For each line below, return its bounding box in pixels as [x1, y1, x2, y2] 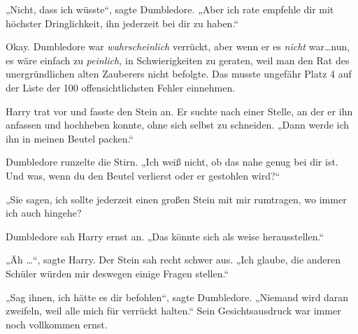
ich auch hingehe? [6, 205, 82, 220]
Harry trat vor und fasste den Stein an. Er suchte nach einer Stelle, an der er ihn [6, 103, 353, 118]
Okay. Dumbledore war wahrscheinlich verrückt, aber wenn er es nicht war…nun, [6, 39, 350, 54]
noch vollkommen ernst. [6, 317, 108, 331]
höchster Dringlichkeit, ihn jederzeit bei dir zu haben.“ [6, 15, 238, 30]
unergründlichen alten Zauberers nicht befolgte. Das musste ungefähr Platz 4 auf [6, 66, 352, 81]
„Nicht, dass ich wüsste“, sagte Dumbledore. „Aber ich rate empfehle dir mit [6, 2, 334, 16]
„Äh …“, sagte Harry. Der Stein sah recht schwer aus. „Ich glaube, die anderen [6, 252, 341, 267]
